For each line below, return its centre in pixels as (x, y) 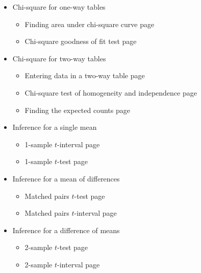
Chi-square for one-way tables (59, 7)
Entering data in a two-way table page (85, 75)
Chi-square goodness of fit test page (81, 41)
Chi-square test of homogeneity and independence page (111, 92)
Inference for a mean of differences (66, 178)
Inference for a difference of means (66, 230)
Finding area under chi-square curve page (90, 24)
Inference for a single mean (55, 127)
